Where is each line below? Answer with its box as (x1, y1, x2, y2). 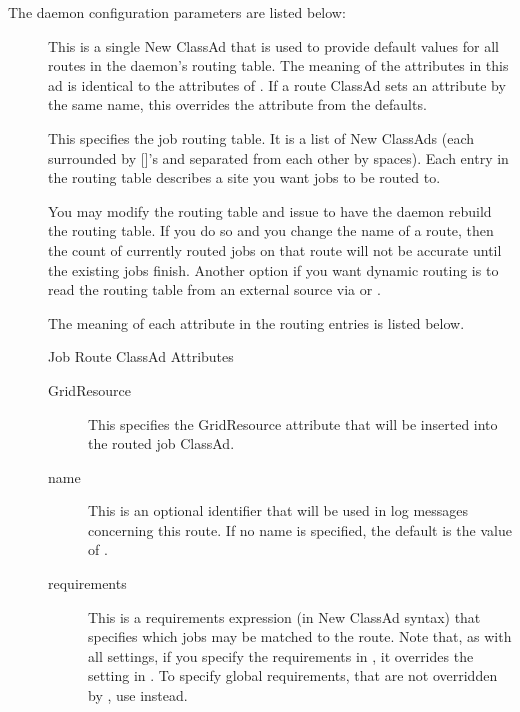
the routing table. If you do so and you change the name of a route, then (48, 220, 494, 241)
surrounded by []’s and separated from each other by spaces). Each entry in (48, 147, 509, 168)
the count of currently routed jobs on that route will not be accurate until (48, 239, 502, 260)
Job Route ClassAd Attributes (48, 346, 234, 367)
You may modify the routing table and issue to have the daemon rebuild (48, 200, 492, 221)
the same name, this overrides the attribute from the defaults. (48, 94, 427, 115)
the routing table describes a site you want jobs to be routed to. (48, 167, 441, 188)
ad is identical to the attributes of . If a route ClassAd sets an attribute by (48, 74, 506, 95)
